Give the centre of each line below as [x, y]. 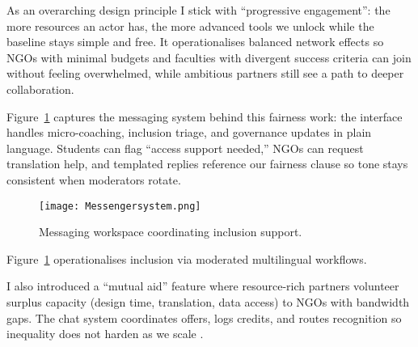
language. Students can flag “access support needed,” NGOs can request [185, 148]
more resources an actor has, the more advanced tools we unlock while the [190, 25]
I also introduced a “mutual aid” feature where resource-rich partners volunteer [203, 286]
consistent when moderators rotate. [94, 179]
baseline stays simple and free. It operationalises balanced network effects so [195, 42]
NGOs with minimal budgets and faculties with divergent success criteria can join [209, 57]
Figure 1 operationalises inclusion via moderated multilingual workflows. [187, 258]
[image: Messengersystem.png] [120, 206]
